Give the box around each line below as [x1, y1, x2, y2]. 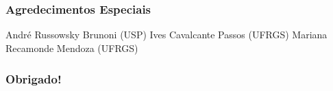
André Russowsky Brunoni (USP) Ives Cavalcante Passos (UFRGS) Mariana [5, 27, 328, 42]
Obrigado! [5, 70, 62, 87]
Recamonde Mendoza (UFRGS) [5, 41, 138, 55]
